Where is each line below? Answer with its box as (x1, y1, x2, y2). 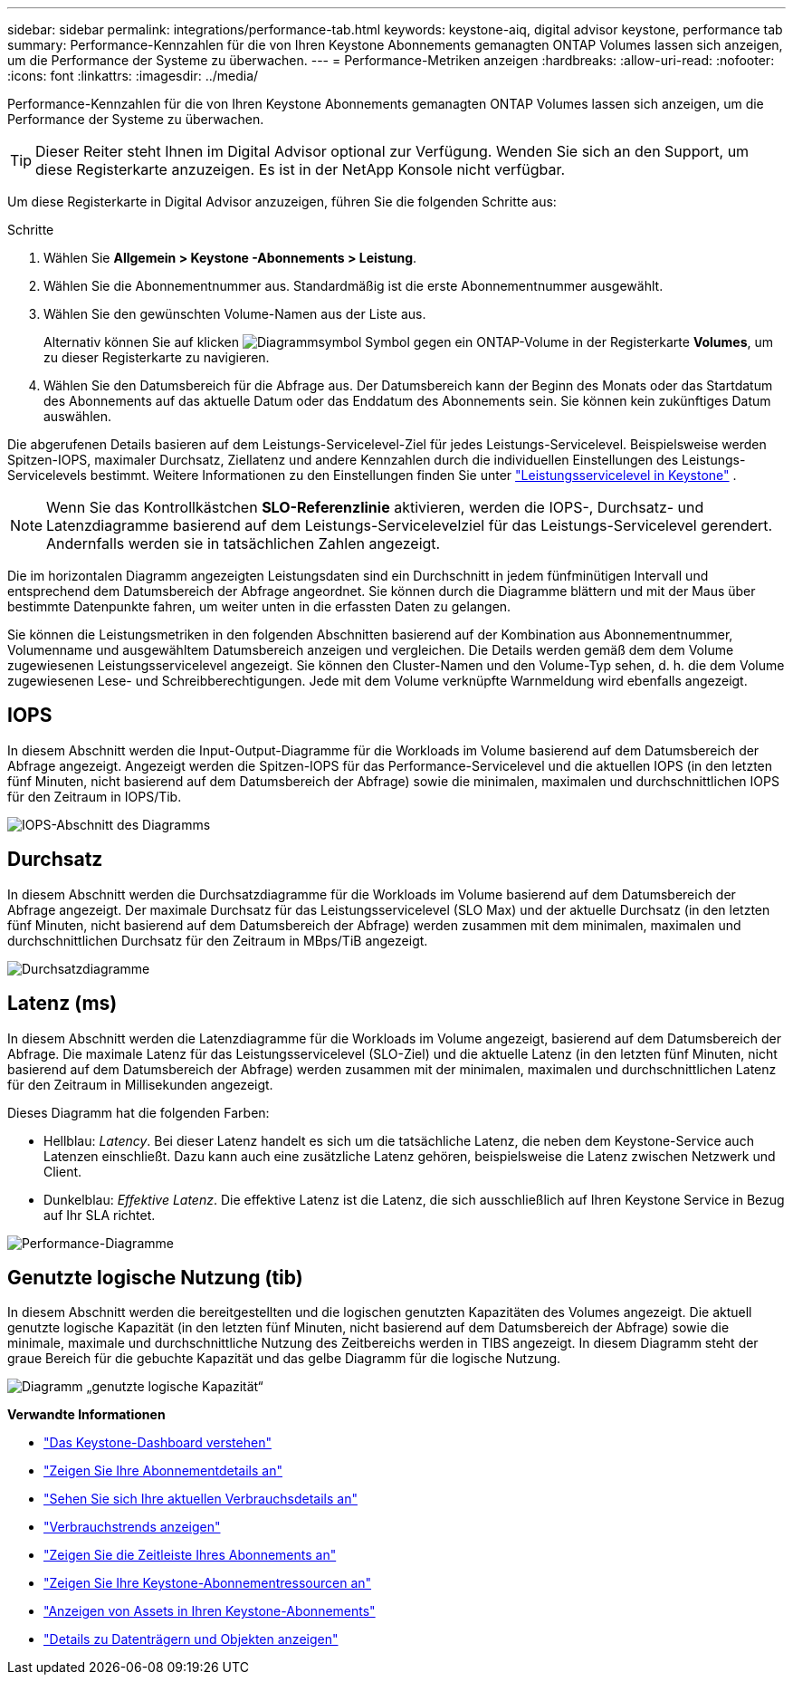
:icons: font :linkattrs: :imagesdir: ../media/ (7, 68, 259, 83)
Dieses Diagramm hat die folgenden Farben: (7, 1104, 270, 1120)
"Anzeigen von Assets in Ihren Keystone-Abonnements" (43, 1603, 376, 1620)
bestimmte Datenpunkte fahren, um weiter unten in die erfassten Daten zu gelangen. (7, 599, 511, 614)
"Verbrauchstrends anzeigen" (43, 1519, 221, 1535)
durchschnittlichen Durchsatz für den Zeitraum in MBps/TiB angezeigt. (7, 932, 428, 948)
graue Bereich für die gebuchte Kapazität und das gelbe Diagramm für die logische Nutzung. (7, 1350, 561, 1367)
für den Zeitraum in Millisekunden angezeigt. (7, 1076, 273, 1092)
